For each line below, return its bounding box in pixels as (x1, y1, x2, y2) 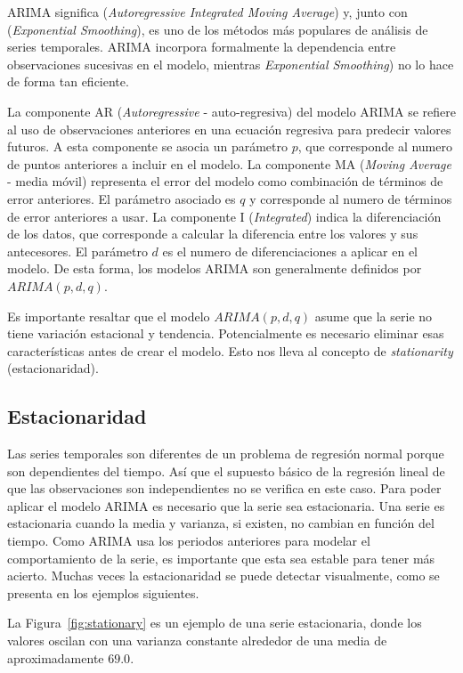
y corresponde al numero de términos (249, 189, 452, 207)
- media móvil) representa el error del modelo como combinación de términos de (7, 172, 443, 191)
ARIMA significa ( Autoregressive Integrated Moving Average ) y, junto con (7, 3, 408, 20)
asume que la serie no (314, 306, 433, 325)
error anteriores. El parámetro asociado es (7, 189, 236, 207)
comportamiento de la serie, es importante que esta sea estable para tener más (7, 548, 435, 567)
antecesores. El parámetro (7, 241, 148, 260)
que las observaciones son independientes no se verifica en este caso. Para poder (7, 479, 442, 498)
